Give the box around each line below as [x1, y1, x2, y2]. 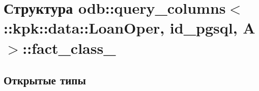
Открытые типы [4, 72, 86, 88]
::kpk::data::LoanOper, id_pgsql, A [4, 17, 255, 38]
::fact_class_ [22, 37, 116, 58]
